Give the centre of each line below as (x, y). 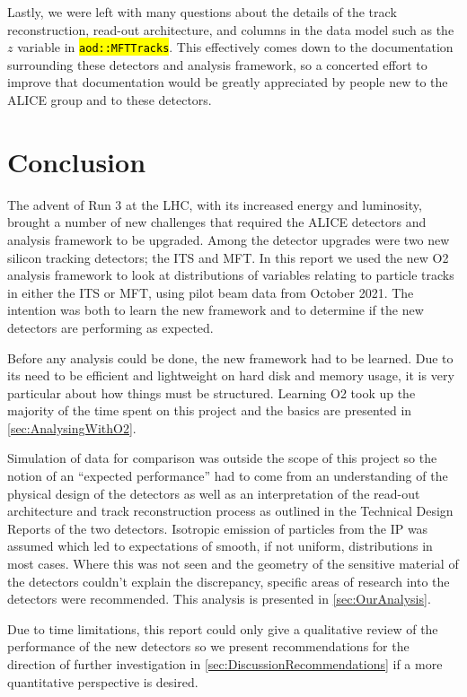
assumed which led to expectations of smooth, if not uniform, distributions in (220, 546)
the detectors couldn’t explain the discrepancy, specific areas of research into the (229, 581)
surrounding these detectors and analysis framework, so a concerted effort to (217, 64)
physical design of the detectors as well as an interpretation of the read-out (214, 493)
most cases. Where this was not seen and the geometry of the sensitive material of (233, 564)
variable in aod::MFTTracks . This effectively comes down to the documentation (235, 47)
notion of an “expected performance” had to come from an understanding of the (228, 476)
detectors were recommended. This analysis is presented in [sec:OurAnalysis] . (219, 599)
